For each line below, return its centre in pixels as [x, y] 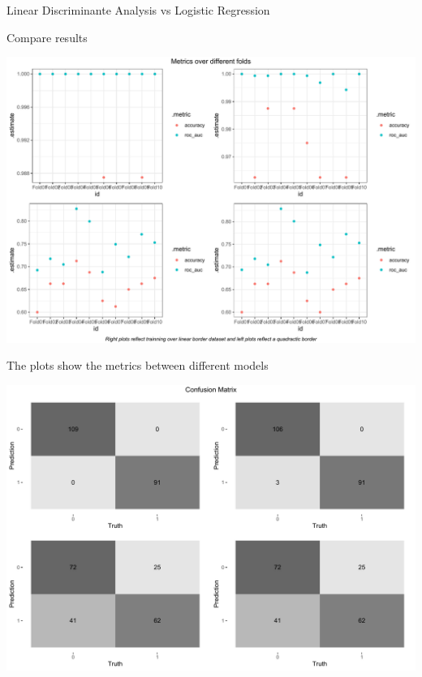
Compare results [47, 37]
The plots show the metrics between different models [138, 365]
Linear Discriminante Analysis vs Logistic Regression [138, 10]
